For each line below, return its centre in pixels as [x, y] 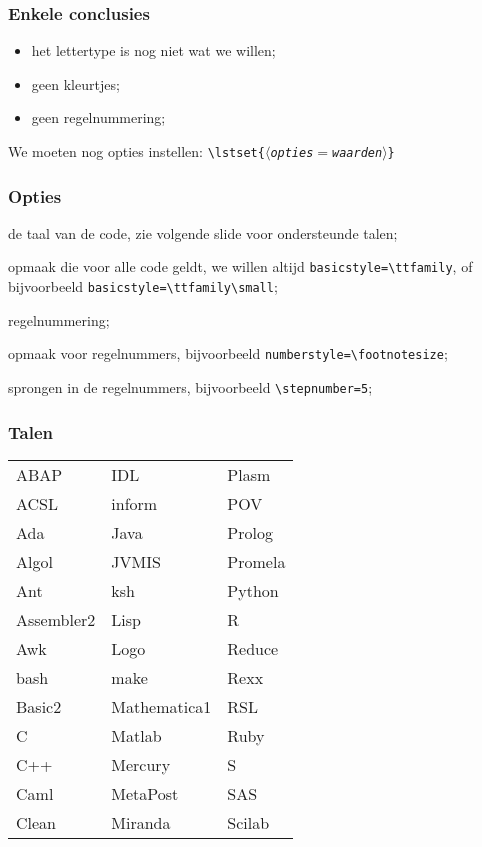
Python [253, 590]
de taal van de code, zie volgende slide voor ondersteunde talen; [203, 232]
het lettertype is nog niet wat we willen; [153, 50]
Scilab [248, 822]
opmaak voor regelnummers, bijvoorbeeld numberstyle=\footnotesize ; [228, 353]
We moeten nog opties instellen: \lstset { [136, 151]
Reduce [253, 648]
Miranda [141, 822]
